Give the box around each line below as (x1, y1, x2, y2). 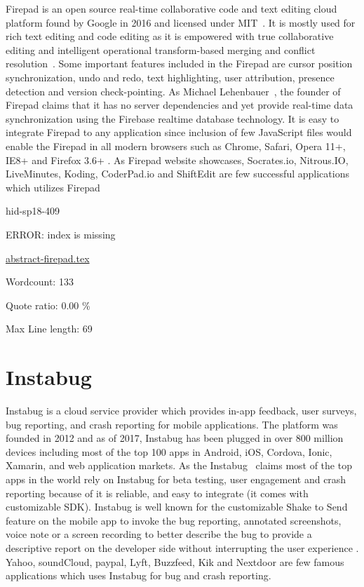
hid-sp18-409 (6, 203, 60, 218)
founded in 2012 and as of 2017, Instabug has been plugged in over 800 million (6, 431, 344, 445)
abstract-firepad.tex (6, 250, 90, 265)
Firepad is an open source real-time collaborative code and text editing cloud (6, 1, 337, 15)
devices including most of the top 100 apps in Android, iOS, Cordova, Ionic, (6, 444, 332, 459)
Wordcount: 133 (6, 274, 74, 289)
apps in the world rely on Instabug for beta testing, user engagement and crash (6, 471, 346, 486)
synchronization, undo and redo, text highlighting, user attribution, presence (6, 69, 335, 84)
